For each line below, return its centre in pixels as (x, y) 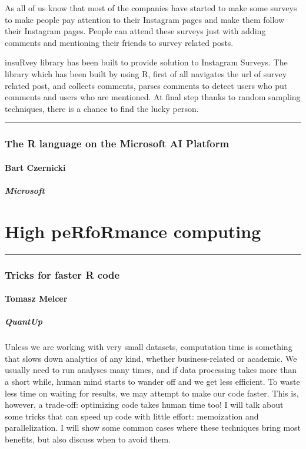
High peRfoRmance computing (133, 231)
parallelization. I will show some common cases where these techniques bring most (153, 427)
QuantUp (24, 321)
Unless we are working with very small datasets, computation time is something (149, 347)
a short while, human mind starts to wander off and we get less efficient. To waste (152, 382)
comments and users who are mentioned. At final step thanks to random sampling (153, 97)
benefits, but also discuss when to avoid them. (88, 439)
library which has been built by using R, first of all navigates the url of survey (146, 73)
